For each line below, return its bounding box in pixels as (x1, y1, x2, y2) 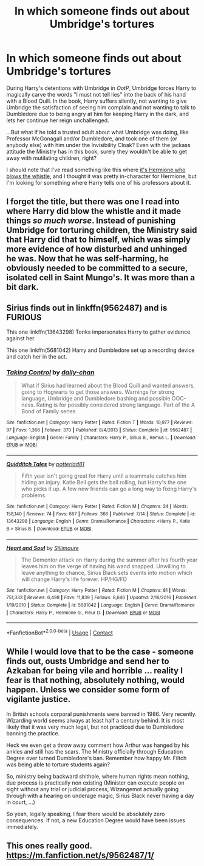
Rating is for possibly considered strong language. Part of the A (36, 401, 195, 408)
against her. (6, 335, 36, 342)
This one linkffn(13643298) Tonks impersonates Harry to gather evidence (6, 328, 191, 335)
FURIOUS (6, 312, 42, 323)
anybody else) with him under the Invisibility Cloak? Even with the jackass (6, 141, 191, 148)
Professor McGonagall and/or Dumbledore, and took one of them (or (6, 135, 178, 142)
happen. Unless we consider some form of (6, 685, 170, 695)
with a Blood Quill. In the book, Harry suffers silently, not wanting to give (6, 97, 187, 105)
